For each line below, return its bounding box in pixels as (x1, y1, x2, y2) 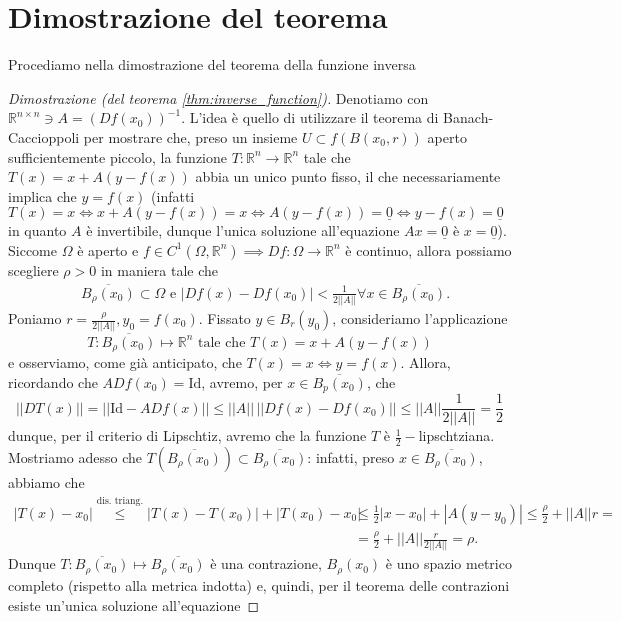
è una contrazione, (210, 553, 322, 574)
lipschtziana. (418, 425, 495, 446)
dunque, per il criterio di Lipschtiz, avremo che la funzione (8, 425, 367, 446)
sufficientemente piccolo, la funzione (8, 146, 228, 167)
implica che (8, 185, 77, 206)
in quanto (8, 220, 67, 241)
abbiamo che (8, 471, 85, 492)
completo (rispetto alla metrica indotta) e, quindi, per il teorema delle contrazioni (8, 574, 510, 595)
